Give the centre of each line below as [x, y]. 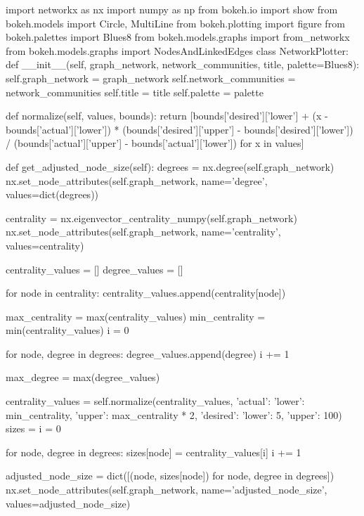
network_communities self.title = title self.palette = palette [135, 92]
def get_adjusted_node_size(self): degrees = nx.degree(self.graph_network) [170, 166]
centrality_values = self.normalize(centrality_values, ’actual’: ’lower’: [155, 401]
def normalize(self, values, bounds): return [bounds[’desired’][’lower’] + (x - [167, 116]
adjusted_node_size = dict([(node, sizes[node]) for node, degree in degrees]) [170, 476]
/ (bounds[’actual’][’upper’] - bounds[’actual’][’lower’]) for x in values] [155, 143]
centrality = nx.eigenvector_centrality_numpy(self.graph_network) [151, 218]
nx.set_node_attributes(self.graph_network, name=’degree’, [137, 180]
